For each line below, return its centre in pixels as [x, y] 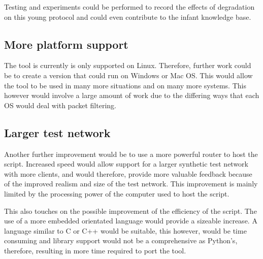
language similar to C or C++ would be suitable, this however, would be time [125, 230]
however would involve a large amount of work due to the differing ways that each [132, 95]
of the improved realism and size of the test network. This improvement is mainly [131, 184]
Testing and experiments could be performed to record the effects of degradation [129, 7]
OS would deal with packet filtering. [60, 105]
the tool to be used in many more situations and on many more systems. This [125, 85]
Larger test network [57, 132]
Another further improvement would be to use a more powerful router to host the [131, 154]
